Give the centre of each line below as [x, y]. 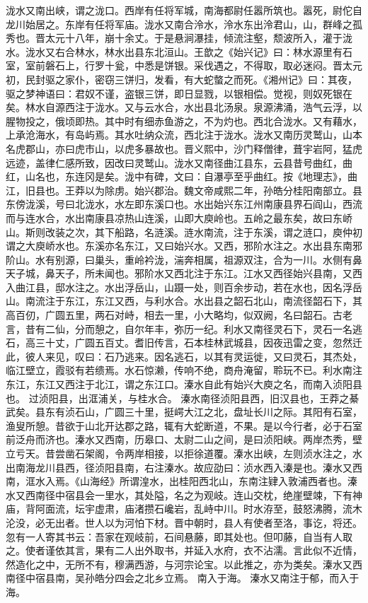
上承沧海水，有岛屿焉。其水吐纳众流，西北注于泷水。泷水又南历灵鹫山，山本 [184, 135]
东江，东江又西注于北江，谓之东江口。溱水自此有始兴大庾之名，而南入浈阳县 [184, 384]
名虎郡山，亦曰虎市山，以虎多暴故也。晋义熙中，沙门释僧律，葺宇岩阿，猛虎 [184, 148]
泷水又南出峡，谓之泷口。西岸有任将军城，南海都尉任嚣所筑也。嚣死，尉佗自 [184, 10]
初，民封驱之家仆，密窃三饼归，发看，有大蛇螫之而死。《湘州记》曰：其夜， [182, 79]
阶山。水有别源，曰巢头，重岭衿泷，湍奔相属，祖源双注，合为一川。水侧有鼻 [184, 259]
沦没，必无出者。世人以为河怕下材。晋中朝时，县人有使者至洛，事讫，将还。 [184, 522]
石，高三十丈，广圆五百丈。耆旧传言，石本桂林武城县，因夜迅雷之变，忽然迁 [184, 343]
